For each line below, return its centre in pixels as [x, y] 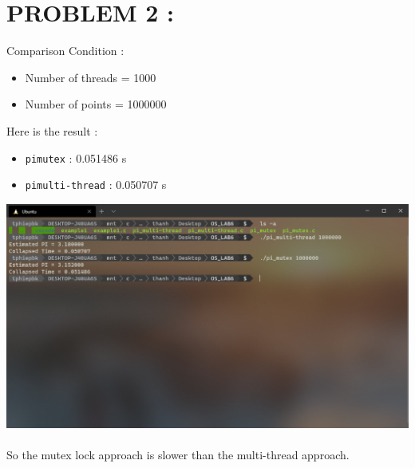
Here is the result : [52, 130]
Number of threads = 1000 [91, 77]
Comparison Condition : [65, 51]
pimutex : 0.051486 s [76, 157]
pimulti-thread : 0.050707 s [96, 185]
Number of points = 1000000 [96, 104]
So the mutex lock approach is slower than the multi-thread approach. [178, 455]
